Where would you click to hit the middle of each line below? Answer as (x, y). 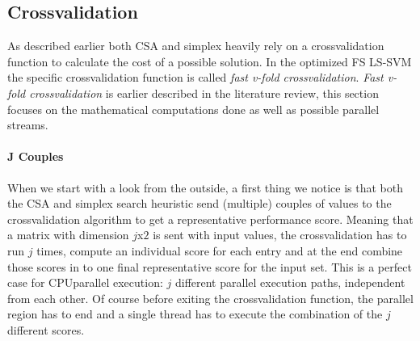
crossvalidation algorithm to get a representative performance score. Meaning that (210, 219)
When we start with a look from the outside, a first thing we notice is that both (206, 187)
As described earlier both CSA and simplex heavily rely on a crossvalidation (196, 46)
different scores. (46, 329)
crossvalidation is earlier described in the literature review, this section (204, 93)
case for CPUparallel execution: (85, 282)
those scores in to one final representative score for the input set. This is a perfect (210, 266)
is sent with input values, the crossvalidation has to (280, 235)
